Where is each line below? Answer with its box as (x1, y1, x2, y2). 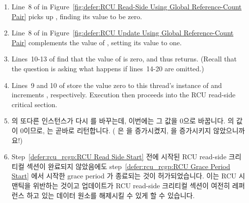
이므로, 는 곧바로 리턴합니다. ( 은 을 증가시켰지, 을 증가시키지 (24, 125, 211, 135)
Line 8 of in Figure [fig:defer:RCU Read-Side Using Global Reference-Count (11, 1, 242, 11)
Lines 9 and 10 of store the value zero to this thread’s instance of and (11, 80, 222, 90)
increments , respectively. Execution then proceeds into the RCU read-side (11, 89, 236, 100)
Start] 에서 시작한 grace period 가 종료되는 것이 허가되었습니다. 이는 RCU (11, 171, 237, 181)
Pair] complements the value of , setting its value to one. (11, 37, 182, 47)
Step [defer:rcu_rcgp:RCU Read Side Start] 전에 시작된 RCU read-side (11, 151, 226, 162)
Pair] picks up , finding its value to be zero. (11, 11, 142, 21)
